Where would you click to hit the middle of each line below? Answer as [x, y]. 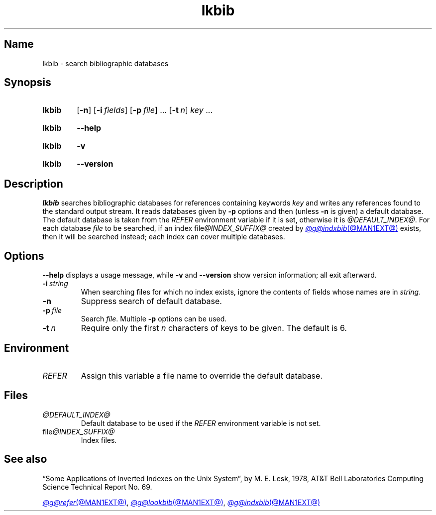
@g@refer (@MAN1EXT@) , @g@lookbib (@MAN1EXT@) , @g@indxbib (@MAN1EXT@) [181, 502]
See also [26, 459]
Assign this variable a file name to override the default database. [202, 375]
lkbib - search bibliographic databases [106, 63]
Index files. [99, 440]
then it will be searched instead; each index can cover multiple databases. [164, 237]
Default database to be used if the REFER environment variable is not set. [201, 423]
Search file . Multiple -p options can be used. [154, 319]
